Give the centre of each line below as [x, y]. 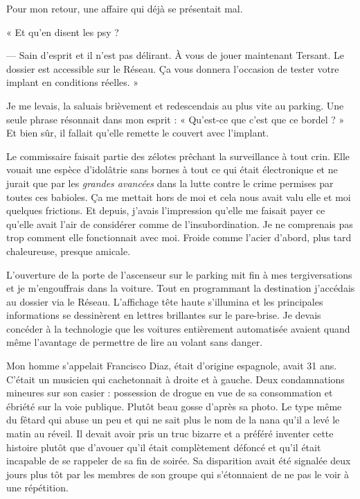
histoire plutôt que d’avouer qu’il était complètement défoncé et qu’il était [164, 447]
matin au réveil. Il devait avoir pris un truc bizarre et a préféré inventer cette [170, 434]
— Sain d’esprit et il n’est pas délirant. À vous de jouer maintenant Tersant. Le [175, 55]
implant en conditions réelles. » [73, 82]
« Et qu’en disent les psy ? [63, 32]
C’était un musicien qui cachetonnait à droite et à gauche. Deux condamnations [175, 379]
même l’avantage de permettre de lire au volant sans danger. [135, 342]
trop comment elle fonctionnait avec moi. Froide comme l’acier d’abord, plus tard [179, 237]
